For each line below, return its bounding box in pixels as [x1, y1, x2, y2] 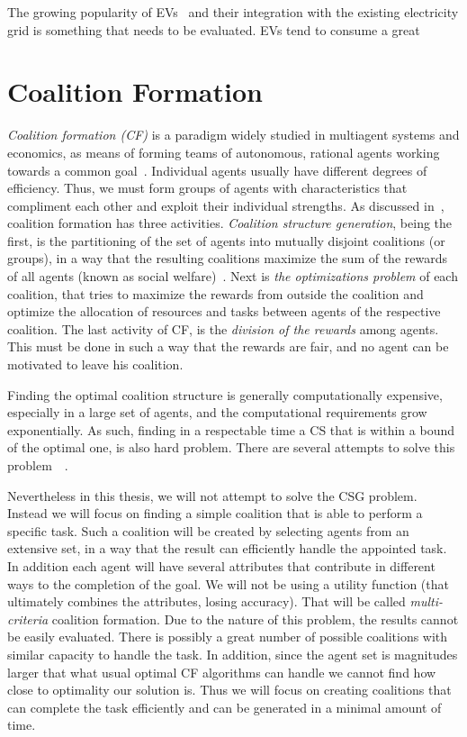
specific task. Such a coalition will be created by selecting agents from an [7, 521, 409, 540]
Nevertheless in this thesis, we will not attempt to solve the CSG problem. [7, 486, 418, 505]
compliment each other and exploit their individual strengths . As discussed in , [7, 196, 445, 214]
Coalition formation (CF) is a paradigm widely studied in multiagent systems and [7, 125, 460, 144]
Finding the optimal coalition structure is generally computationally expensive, [7, 385, 443, 404]
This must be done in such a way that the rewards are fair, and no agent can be [7, 337, 449, 356]
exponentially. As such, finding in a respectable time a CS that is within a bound [7, 420, 454, 439]
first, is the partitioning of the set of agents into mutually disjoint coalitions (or [7, 231, 445, 250]
